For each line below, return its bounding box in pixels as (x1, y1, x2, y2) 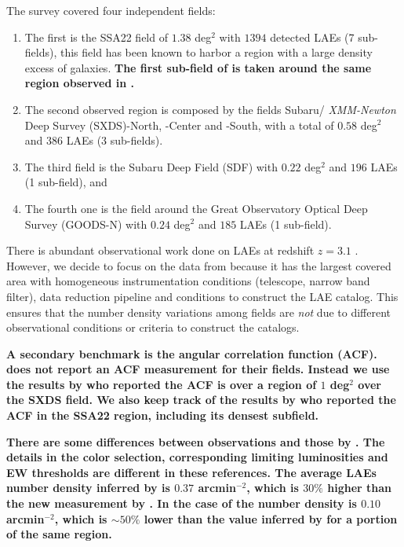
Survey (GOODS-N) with (24, 215, 147, 232)
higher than (327, 479, 392, 496)
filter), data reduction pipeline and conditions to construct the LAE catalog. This (6, 288, 399, 304)
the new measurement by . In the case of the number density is (6, 495, 357, 512)
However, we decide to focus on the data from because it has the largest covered (6, 257, 391, 273)
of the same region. (6, 526, 112, 542)
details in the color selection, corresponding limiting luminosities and (6, 449, 388, 465)
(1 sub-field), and (24, 174, 107, 190)
